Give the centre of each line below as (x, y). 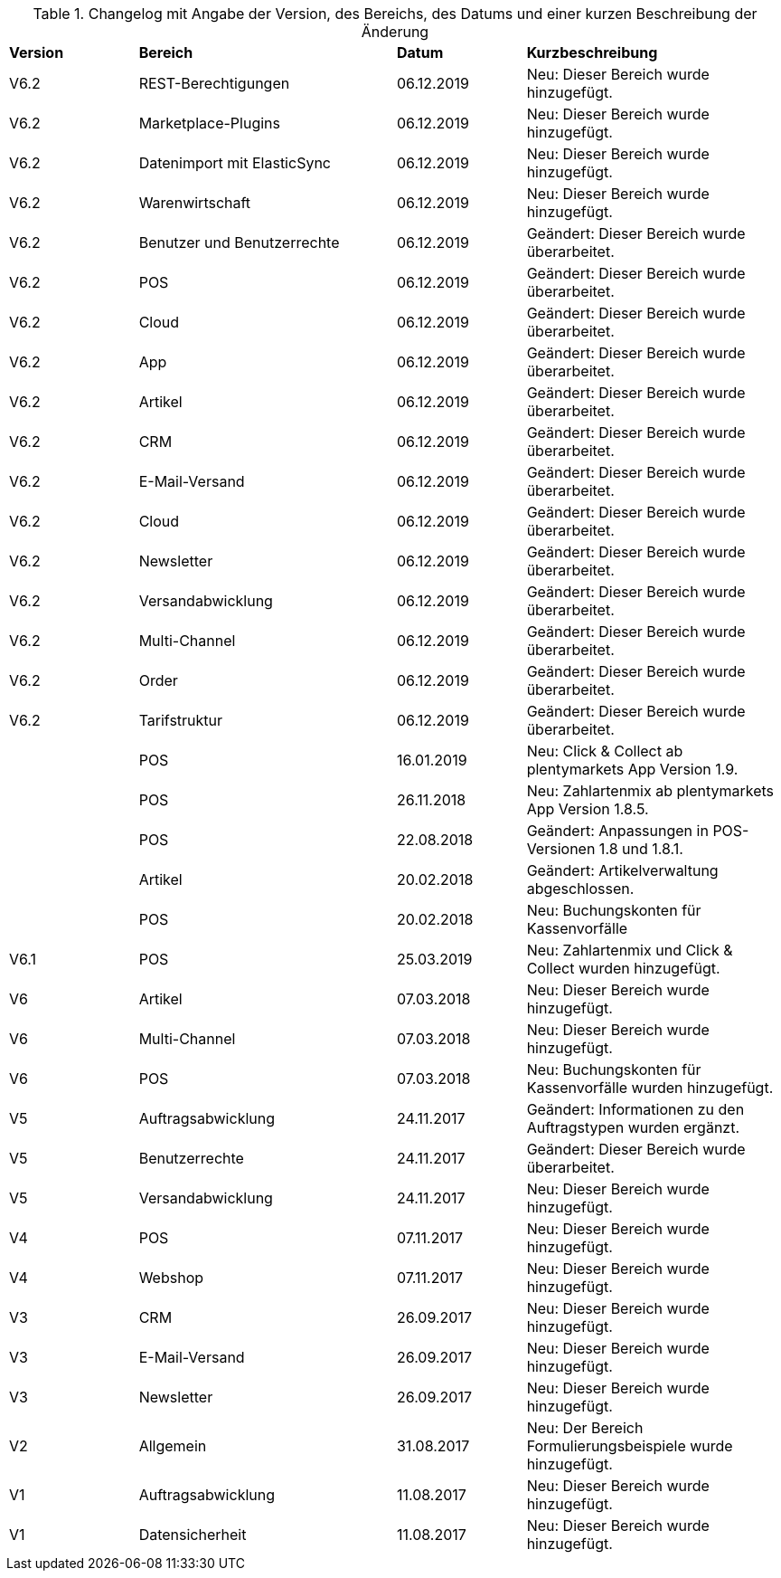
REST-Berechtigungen (214, 83)
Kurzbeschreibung (592, 52)
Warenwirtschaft (195, 203)
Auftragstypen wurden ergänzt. (633, 1127)
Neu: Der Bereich (585, 1428)
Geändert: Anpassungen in (617, 831)
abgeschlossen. (580, 889)
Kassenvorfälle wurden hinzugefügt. (650, 1088)
